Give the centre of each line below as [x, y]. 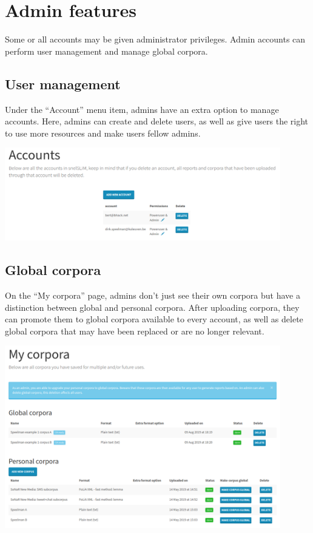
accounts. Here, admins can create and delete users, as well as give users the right [157, 121]
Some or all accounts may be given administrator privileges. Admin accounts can [155, 39]
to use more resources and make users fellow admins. [103, 133]
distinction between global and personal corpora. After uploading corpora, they [152, 307]
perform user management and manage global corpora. [106, 51]
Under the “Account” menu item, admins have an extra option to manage [142, 109]
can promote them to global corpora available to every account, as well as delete [154, 319]
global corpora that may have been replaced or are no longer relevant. [135, 331]
